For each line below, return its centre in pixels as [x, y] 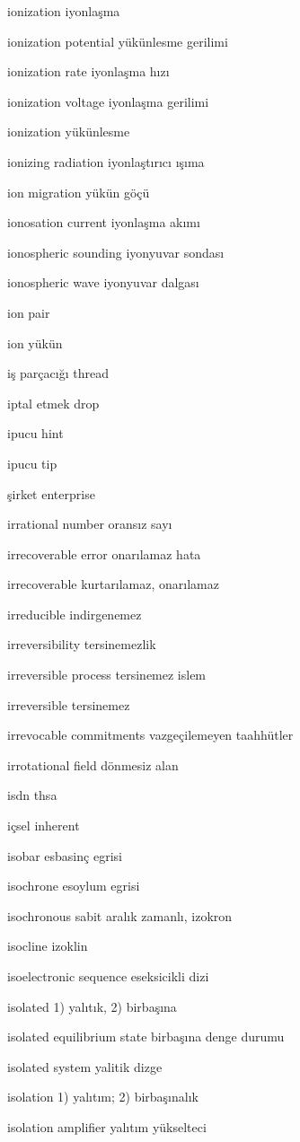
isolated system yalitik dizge [85, 1066]
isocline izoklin [48, 946]
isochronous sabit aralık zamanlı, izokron [120, 915]
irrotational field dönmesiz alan [93, 764]
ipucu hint [35, 433]
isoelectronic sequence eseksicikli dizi [108, 976]
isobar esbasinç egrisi [65, 855]
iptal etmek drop [53, 403]
